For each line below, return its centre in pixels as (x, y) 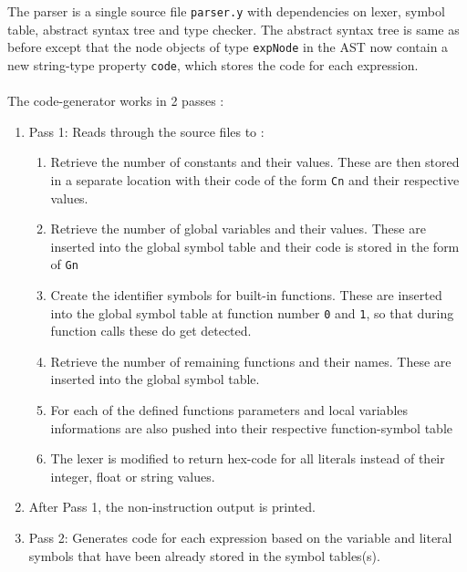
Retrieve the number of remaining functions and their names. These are (251, 361)
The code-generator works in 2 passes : (116, 101)
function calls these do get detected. (151, 331)
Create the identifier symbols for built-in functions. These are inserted (246, 295)
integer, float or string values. (133, 476)
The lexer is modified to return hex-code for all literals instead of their (248, 458)
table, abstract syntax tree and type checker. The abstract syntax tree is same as (233, 29)
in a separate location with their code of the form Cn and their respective (255, 179)
